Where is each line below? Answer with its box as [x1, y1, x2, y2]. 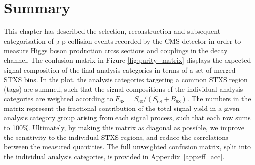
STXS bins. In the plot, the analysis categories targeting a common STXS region [4, 74, 248, 84]
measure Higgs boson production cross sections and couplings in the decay [4, 45, 227, 55]
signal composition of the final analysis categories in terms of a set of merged [4, 64, 236, 75]
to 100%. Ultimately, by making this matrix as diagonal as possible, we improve [4, 122, 244, 133]
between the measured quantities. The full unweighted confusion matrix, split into [4, 141, 251, 152]
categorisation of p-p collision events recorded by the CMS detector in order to [4, 35, 241, 46]
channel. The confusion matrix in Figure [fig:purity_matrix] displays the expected [4, 55, 251, 65]
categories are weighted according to [4, 93, 113, 104]
